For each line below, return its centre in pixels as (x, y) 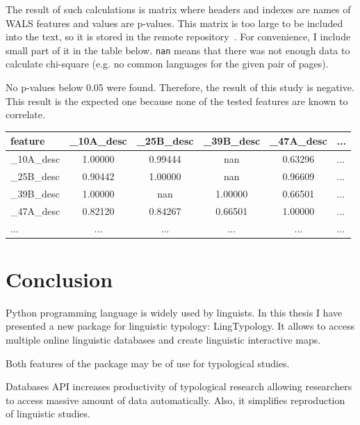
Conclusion (59, 279)
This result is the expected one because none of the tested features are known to (177, 101)
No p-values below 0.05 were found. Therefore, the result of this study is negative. (180, 87)
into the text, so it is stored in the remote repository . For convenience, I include (178, 37)
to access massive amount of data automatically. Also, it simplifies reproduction (175, 400)
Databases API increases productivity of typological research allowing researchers (179, 386)
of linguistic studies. (48, 414)
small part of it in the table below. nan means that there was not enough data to (178, 50)
